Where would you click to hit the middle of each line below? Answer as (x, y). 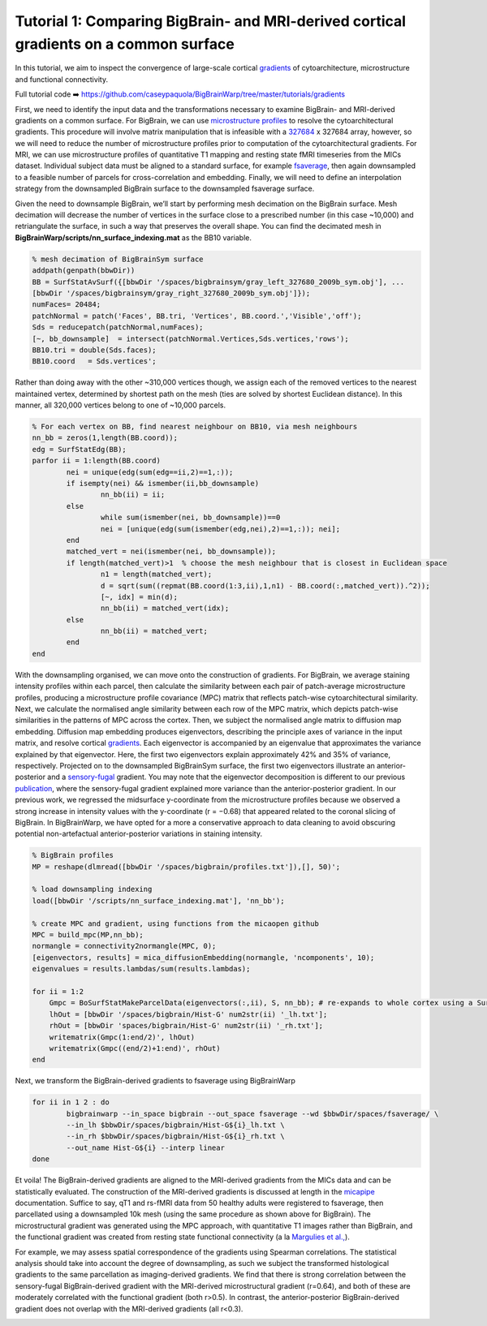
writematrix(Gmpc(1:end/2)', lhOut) (122, 1037)
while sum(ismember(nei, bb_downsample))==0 (190, 518)
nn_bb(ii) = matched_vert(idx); (165, 608)
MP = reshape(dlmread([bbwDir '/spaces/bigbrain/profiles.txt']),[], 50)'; (186, 867)
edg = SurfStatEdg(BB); (80, 449)
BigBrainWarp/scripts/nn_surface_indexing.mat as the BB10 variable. (133, 237)
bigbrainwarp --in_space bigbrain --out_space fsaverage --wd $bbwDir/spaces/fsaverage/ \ (252, 1113)
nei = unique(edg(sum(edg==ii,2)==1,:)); (150, 472)
